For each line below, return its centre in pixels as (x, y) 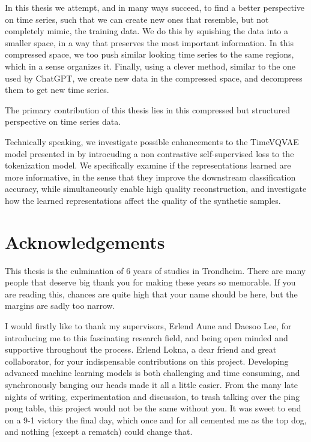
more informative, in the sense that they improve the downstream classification (150, 177)
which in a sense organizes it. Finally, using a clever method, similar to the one (150, 66)
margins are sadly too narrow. (60, 306)
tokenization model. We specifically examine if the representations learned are (148, 165)
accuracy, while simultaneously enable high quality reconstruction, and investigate (156, 189)
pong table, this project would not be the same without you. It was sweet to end (153, 408)
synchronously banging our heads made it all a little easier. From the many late (151, 384)
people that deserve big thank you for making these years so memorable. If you (150, 282)
